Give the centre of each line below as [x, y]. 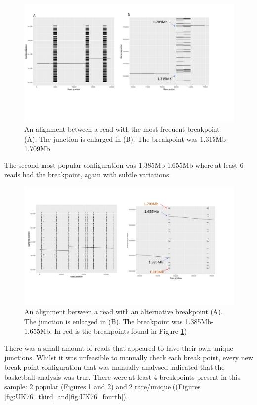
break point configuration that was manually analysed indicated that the [115, 367]
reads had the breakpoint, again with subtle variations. [88, 175]
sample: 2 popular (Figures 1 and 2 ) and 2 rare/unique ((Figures [103, 386]
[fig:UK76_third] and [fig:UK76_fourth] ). [66, 396]
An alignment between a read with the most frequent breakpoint [122, 129]
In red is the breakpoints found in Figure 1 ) [121, 331]
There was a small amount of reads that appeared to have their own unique [119, 347]
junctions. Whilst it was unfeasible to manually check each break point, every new [129, 357]
